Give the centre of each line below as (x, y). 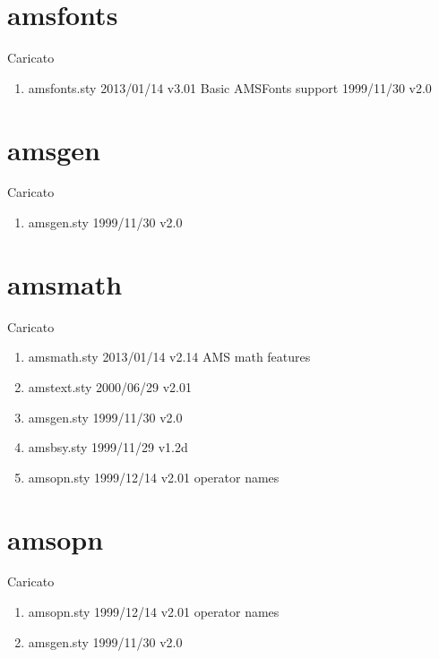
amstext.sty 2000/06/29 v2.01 (110, 386)
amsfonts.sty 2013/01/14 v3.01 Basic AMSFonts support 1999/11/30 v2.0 (230, 87)
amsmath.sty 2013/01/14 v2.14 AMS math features (169, 357)
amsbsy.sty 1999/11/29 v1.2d (108, 447)
